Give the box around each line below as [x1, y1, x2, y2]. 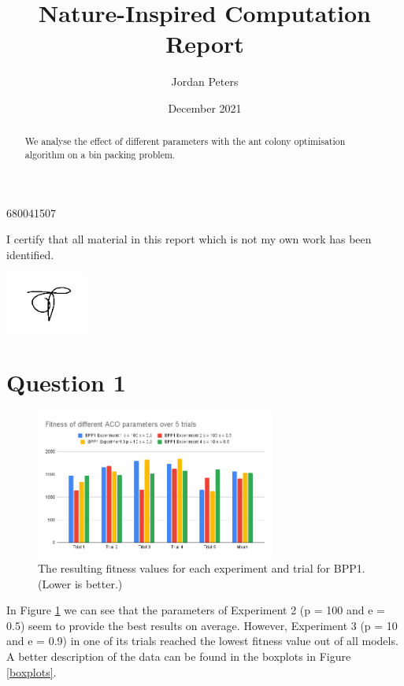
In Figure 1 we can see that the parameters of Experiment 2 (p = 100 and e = [6, 602, 385, 618]
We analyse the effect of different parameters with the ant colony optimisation [24, 135, 346, 148]
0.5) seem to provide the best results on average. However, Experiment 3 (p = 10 [6, 617, 398, 633]
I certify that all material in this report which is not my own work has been [6, 231, 372, 247]
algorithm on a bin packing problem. [24, 147, 176, 161]
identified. [6, 246, 54, 262]
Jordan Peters [171, 73, 239, 90]
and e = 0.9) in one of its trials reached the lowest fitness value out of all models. [6, 632, 398, 649]
